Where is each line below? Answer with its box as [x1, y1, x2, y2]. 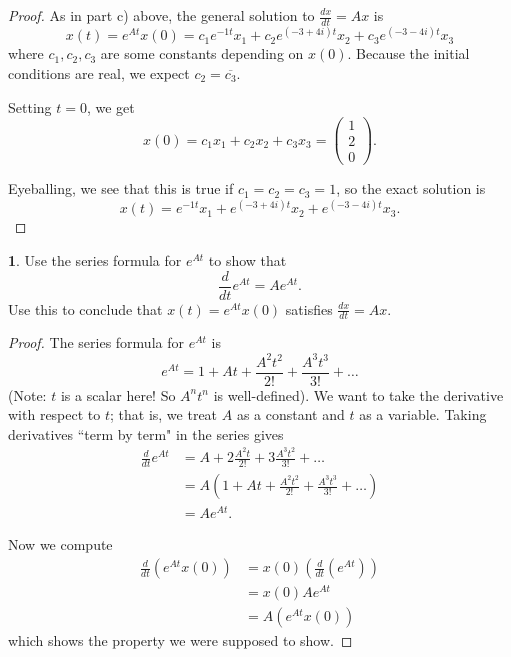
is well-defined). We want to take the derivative [213, 384, 504, 405]
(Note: [8, 384, 47, 405]
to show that [208, 249, 287, 270]
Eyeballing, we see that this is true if [8, 178, 234, 199]
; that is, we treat [110, 404, 218, 425]
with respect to [8, 404, 101, 425]
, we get [86, 96, 135, 117]
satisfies [285, 298, 333, 319]
